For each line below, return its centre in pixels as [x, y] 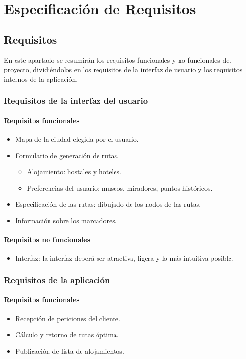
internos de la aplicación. [41, 79]
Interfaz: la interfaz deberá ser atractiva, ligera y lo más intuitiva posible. [124, 258]
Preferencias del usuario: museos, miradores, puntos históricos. [120, 188]
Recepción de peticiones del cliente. [68, 318]
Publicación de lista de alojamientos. [70, 350]
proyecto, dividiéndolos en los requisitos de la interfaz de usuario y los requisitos [123, 69]
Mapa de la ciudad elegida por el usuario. [77, 139]
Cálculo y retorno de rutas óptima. [67, 334]
